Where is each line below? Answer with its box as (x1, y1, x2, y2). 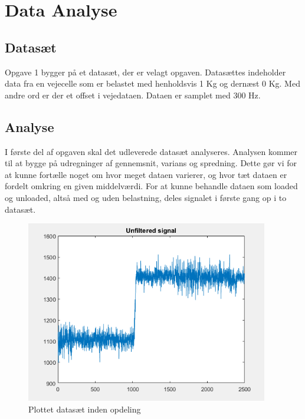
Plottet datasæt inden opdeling (28, 402, 141, 415)
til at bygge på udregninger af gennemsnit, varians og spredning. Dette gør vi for (5, 157, 297, 169)
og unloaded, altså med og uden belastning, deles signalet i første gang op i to (5, 191, 287, 203)
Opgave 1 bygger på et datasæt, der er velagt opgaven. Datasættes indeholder (5, 65, 286, 78)
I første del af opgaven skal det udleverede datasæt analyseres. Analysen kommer (5, 145, 298, 157)
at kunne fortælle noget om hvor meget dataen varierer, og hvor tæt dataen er (5, 168, 287, 180)
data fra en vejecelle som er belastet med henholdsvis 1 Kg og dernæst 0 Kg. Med (5, 77, 300, 90)
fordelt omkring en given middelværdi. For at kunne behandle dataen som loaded (5, 180, 298, 192)
